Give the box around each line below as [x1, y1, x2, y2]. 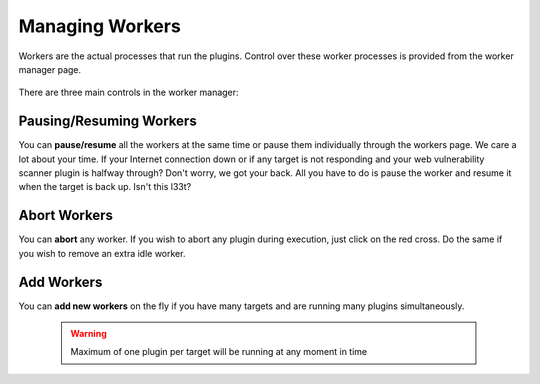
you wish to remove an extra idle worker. [18, 247, 186, 259]
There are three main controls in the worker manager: [18, 86, 239, 99]
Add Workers [18, 273, 103, 290]
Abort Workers [18, 207, 114, 224]
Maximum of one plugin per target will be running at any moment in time [70, 346, 368, 358]
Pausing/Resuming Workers [18, 113, 197, 130]
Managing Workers [18, 15, 182, 37]
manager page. [18, 63, 82, 75]
